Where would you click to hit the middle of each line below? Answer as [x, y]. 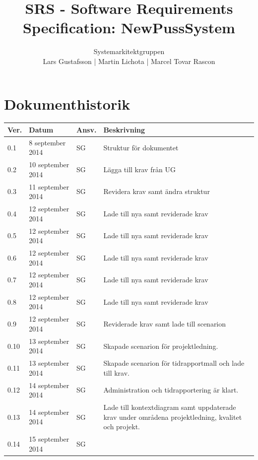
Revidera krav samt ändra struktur [157, 191]
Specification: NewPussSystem [129, 28]
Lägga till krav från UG [139, 169]
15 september [49, 439]
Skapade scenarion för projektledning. [161, 346]
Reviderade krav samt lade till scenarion [165, 324]
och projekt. [122, 427]
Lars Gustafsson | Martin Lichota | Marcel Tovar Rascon [129, 61]
